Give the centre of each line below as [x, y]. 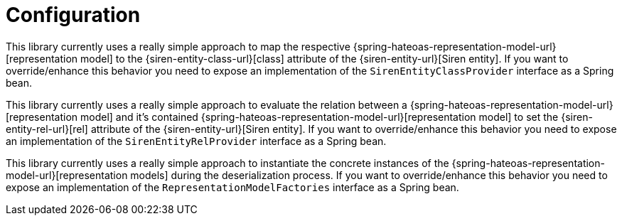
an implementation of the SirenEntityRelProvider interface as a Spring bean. [196, 141]
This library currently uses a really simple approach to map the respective [178, 46]
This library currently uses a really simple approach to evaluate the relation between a [207, 104]
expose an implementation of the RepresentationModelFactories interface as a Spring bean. [232, 187]
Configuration [73, 15]
